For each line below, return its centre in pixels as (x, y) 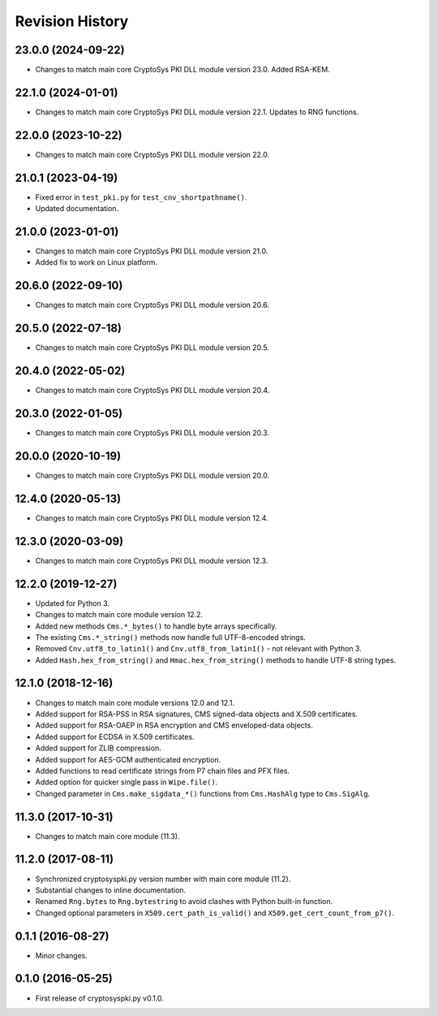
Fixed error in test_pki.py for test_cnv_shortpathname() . (141, 197)
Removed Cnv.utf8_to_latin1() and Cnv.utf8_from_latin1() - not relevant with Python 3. (199, 649)
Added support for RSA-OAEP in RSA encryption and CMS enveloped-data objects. (174, 725)
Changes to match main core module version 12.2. (119, 615)
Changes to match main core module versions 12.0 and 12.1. (135, 703)
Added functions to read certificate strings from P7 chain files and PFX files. (163, 771)
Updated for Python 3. (72, 603)
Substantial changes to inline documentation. (111, 890)
